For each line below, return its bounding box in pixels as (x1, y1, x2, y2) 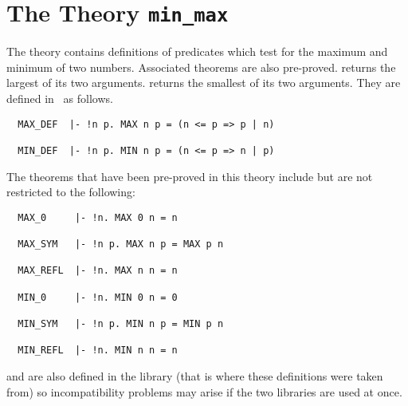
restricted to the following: (6, 183, 135, 200)
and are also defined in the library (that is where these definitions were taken (6, 368, 383, 384)
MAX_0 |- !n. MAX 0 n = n (18, 211, 178, 223)
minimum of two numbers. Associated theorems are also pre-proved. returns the (6, 58, 396, 75)
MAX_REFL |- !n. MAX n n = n (18, 265, 178, 277)
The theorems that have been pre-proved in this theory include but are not (6, 168, 373, 184)
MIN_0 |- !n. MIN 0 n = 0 (18, 291, 178, 303)
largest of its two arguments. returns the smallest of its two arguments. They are (6, 74, 401, 91)
